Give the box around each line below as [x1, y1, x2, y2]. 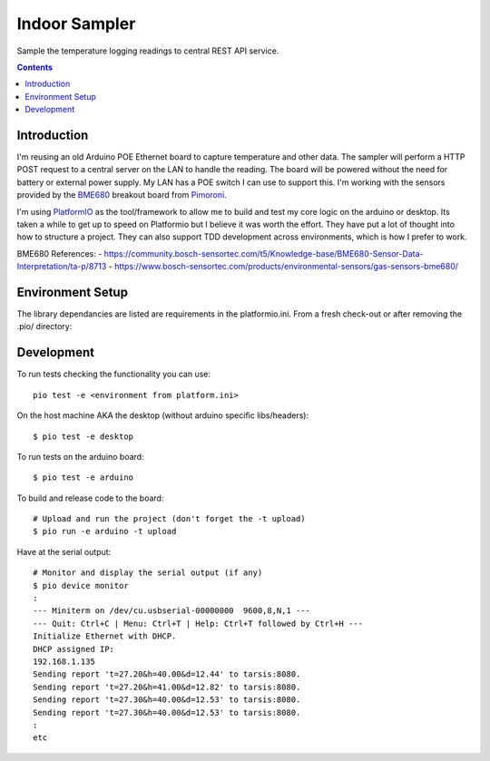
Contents [16, 62, 54, 73]
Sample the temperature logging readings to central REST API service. [16, 45, 279, 56]
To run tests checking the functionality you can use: [16, 368, 211, 380]
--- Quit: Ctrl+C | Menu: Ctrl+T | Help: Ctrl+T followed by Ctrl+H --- [33, 618, 363, 629]
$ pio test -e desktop [33, 431, 134, 442]
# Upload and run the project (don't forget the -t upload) [33, 513, 306, 524]
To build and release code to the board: [16, 493, 164, 503]
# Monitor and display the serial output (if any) [33, 568, 263, 578]
